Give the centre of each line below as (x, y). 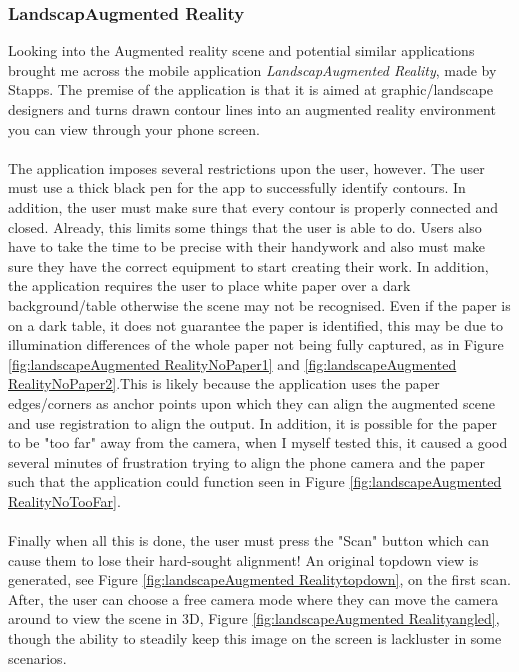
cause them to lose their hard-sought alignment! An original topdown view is (243, 559)
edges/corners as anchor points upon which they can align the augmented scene (251, 402)
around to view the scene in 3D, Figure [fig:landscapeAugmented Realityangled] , (254, 618)
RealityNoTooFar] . (64, 500)
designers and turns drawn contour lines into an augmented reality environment (252, 109)
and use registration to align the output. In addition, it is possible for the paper (253, 422)
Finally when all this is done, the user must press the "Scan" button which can (248, 540)
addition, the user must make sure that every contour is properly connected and (253, 206)
